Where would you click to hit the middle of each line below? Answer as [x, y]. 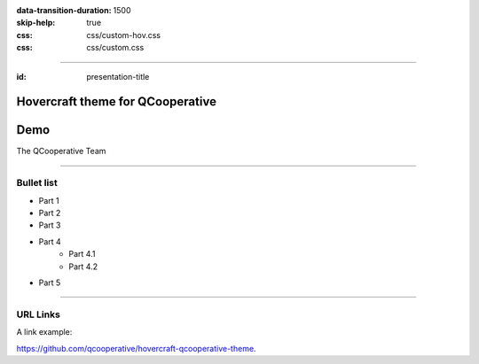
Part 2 [50, 213]
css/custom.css [115, 48]
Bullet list [37, 183]
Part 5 [50, 283]
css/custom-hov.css [124, 35]
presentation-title [118, 76]
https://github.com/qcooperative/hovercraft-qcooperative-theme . [136, 348]
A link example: [44, 332]
